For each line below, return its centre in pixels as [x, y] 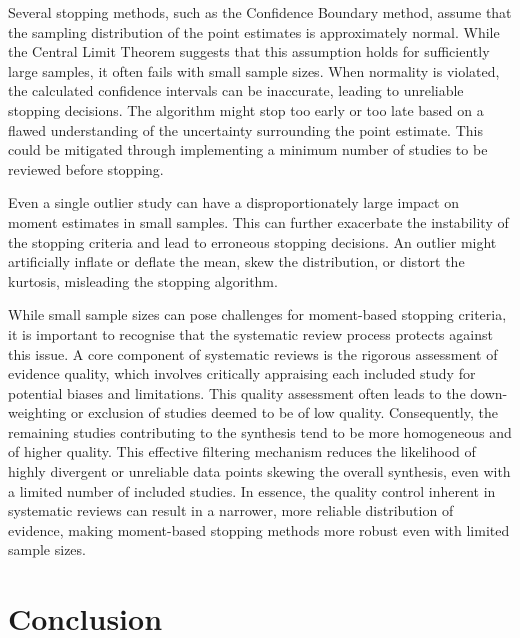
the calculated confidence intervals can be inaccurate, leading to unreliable [236, 90]
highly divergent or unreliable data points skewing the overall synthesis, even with [259, 471]
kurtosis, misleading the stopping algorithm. [143, 280]
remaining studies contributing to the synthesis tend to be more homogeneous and [260, 431]
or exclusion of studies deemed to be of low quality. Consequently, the [284, 412]
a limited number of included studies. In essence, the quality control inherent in [252, 490]
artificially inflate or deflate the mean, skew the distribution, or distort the [236, 261]
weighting [37, 412]
